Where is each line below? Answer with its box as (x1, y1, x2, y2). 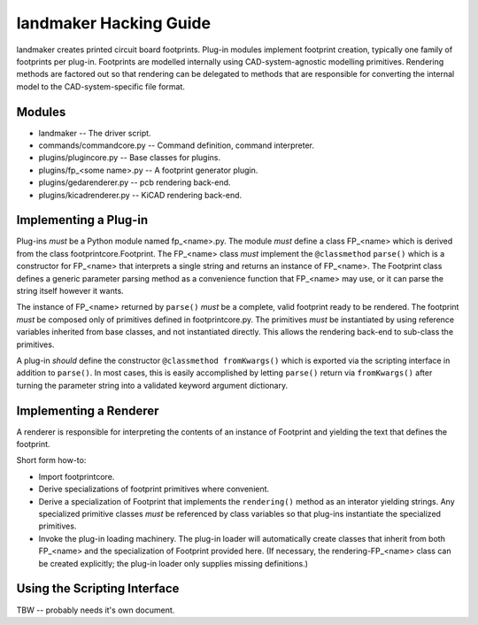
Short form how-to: (16, 455, 87, 466)
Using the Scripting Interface (16, 581, 180, 597)
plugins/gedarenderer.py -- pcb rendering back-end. (38, 177, 231, 188)
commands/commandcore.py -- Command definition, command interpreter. (38, 140, 314, 150)
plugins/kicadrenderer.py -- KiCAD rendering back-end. (38, 189, 243, 200)
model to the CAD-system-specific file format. (16, 81, 186, 92)
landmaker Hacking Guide (16, 13, 212, 33)
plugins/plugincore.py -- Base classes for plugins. (38, 152, 221, 163)
